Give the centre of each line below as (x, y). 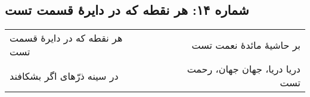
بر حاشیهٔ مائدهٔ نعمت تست (246, 45)
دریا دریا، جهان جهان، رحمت (244, 69)
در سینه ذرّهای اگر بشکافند (64, 76)
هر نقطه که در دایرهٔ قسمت (66, 38)
